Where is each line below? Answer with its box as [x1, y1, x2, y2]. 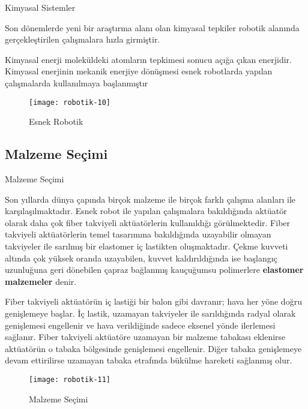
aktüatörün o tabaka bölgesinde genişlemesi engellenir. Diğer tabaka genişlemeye [5, 342, 302, 354]
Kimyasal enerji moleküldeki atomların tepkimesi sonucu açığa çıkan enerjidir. [5, 53, 292, 65]
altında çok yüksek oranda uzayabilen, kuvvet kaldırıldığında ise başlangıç [5, 251, 277, 264]
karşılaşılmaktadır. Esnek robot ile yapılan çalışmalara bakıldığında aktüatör [5, 204, 287, 217]
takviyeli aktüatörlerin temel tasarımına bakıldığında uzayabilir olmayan [5, 228, 271, 240]
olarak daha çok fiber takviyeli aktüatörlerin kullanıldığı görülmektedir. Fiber [5, 216, 291, 228]
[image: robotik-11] [29, 375, 111, 384]
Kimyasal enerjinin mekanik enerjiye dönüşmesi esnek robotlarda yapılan [5, 65, 273, 77]
